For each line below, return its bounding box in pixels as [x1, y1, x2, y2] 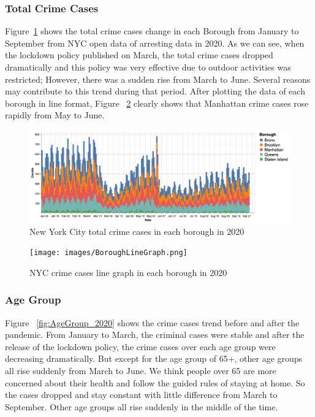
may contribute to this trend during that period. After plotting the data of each [5, 85, 305, 98]
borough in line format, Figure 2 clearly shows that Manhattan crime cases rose [5, 96, 309, 109]
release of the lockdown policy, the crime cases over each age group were [5, 340, 276, 353]
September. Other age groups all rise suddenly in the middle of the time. [5, 400, 278, 413]
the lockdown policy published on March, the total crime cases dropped [5, 48, 273, 61]
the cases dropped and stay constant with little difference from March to [5, 388, 278, 401]
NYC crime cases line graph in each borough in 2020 [29, 266, 227, 278]
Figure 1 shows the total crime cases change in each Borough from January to [5, 25, 299, 37]
